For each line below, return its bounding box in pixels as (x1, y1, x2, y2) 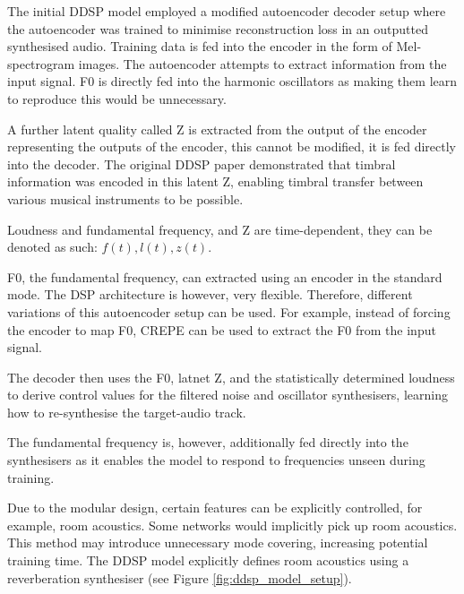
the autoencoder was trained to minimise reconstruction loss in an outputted (7, 19, 428, 38)
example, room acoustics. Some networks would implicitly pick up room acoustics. (7, 515, 458, 534)
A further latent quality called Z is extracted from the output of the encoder (7, 119, 427, 138)
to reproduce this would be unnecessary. (7, 89, 227, 108)
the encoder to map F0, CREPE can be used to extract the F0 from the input (7, 320, 436, 339)
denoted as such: (7, 237, 98, 256)
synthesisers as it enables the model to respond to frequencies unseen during (7, 451, 425, 469)
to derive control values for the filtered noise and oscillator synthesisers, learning (7, 385, 448, 404)
